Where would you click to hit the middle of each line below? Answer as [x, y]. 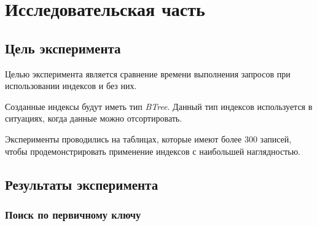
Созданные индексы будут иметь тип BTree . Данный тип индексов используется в [159, 106]
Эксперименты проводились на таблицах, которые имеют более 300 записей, [148, 138]
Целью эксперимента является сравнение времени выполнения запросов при [148, 73]
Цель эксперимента [63, 48]
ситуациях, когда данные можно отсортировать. [94, 118]
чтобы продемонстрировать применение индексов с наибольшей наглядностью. [153, 151]
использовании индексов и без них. [71, 86]
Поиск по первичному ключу [73, 214]
